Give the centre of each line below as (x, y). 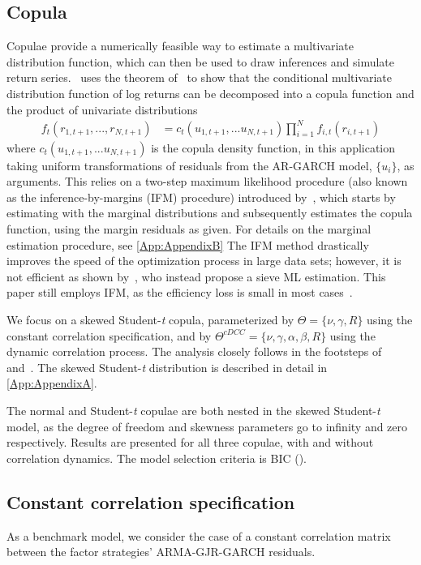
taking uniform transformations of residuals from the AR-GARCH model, (189, 165)
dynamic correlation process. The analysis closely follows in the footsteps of (194, 351)
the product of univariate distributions (102, 109)
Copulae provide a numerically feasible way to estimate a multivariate (180, 46)
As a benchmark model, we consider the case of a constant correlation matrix (199, 535)
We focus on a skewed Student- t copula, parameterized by (150, 320)
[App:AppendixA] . (52, 383)
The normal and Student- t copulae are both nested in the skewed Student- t (193, 411)
